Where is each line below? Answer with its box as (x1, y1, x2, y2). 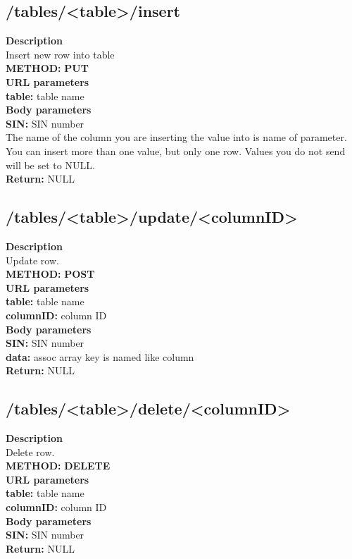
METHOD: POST (6, 266, 95, 281)
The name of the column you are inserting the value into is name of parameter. (6, 130, 347, 145)
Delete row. (6, 444, 55, 459)
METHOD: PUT (6, 61, 89, 75)
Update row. (6, 252, 59, 267)
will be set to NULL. (6, 157, 95, 172)
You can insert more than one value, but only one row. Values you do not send (6, 143, 346, 158)
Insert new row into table (6, 47, 115, 61)
